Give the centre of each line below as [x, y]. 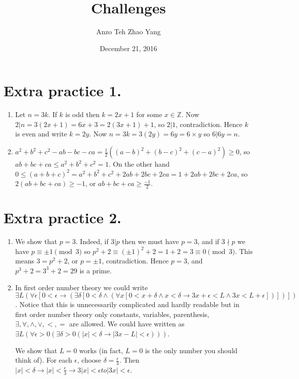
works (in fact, [101, 350]
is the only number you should [191, 350]
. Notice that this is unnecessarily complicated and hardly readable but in [127, 304]
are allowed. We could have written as [127, 324]
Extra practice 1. [62, 91]
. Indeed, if [92, 241]
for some [149, 114]
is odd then [82, 114]
